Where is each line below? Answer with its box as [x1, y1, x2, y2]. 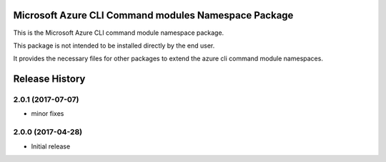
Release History [13, 73, 86, 85]
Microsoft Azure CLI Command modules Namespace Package [13, 9, 294, 21]
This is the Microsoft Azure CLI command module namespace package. [13, 28, 224, 37]
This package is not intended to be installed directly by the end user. [13, 41, 215, 50]
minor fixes [31, 109, 64, 118]
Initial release [31, 142, 71, 151]
